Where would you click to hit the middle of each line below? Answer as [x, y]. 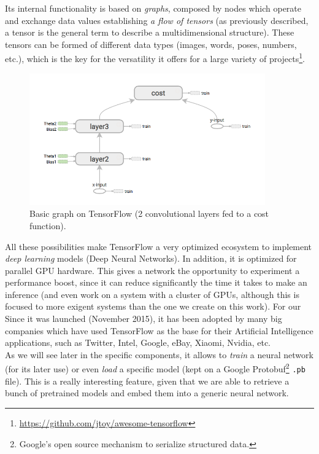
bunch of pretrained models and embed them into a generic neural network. [147, 393]
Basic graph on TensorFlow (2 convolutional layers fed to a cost [149, 213]
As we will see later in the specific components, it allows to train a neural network [159, 354]
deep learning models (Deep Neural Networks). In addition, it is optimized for [151, 258]
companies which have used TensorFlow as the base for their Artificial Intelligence [159, 330]
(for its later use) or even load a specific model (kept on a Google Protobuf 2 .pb [155, 368]
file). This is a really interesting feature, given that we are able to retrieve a [147, 381]
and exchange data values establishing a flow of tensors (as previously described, [157, 20]
